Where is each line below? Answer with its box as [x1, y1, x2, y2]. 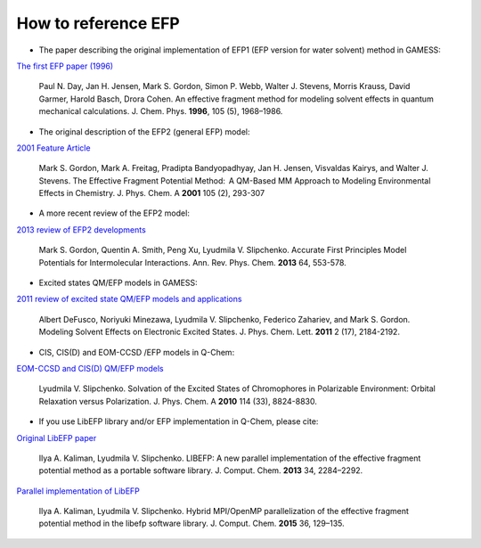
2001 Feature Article [16, 143, 91, 153]
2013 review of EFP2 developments [16, 224, 146, 235]
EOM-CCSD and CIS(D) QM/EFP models [16, 363, 164, 373]
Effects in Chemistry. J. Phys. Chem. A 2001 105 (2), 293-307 [38, 188, 265, 199]
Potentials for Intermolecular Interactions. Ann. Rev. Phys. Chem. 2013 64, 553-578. [38, 257, 346, 267]
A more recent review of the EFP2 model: [38, 208, 191, 218]
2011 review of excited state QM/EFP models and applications [16, 294, 242, 305]
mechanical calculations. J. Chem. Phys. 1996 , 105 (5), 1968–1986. [38, 106, 283, 117]
